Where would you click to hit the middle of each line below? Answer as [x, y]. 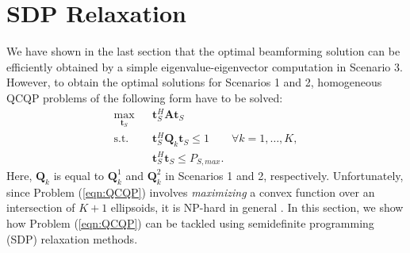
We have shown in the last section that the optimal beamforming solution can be [203, 51]
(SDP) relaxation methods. [72, 238]
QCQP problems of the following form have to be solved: [145, 97]
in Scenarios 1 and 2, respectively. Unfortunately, [284, 175]
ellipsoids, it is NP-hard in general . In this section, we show [257, 207]
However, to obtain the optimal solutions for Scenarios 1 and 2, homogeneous [194, 82]
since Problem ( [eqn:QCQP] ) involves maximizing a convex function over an [191, 192]
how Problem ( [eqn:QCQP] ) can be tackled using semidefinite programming [190, 222]
